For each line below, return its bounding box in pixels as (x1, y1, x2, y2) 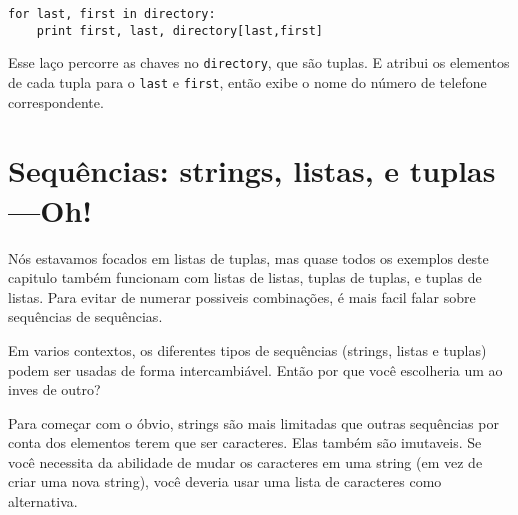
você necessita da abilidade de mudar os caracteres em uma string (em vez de (8, 451, 483, 472)
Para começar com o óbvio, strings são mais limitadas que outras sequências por (8, 412, 499, 433)
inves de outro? (8, 379, 101, 400)
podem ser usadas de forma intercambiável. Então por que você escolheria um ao (8, 359, 503, 380)
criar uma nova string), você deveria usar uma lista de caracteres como (8, 471, 442, 492)
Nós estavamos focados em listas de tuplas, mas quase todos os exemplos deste (8, 247, 489, 268)
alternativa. (8, 491, 78, 512)
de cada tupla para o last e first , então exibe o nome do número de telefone (8, 71, 487, 92)
